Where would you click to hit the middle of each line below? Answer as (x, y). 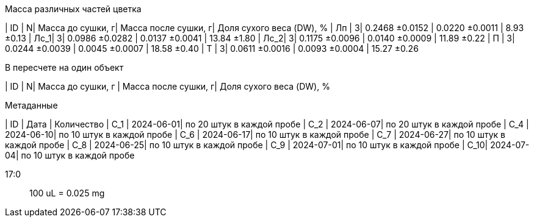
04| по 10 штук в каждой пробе (70, 155)
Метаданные (31, 105)
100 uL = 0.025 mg (67, 193)
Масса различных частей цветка (73, 9)
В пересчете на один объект (64, 67)
